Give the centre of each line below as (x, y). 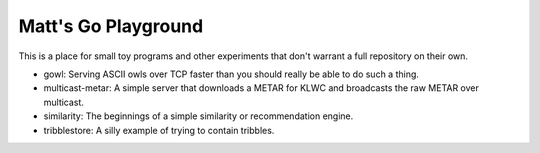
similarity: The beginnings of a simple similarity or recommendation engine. (198, 116)
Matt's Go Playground (111, 26)
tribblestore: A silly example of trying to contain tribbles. (159, 130)
